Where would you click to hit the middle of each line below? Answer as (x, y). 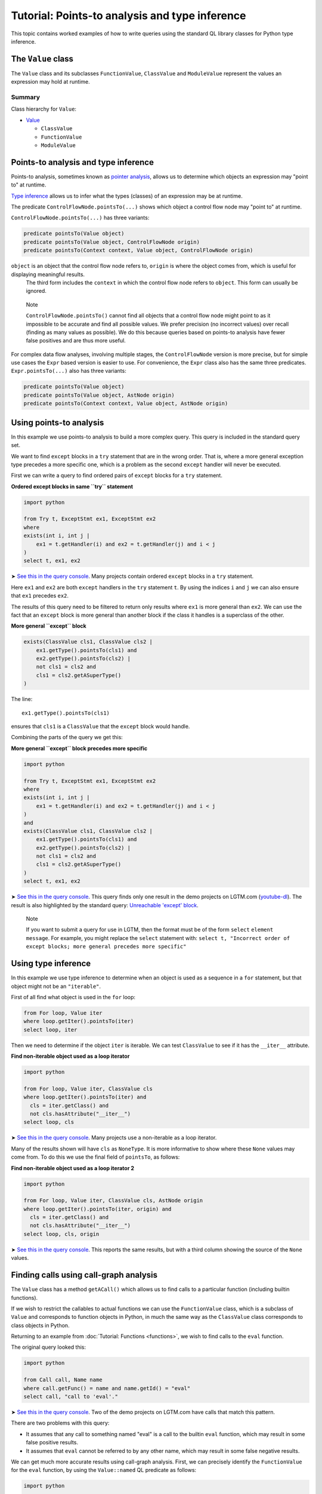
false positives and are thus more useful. (76, 341)
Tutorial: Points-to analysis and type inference (129, 16)
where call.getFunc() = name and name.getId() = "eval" (107, 1388)
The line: (22, 699)
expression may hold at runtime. (50, 82)
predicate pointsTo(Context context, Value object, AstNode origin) (126, 404)
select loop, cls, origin (61, 1234)
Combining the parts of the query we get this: (67, 737)
